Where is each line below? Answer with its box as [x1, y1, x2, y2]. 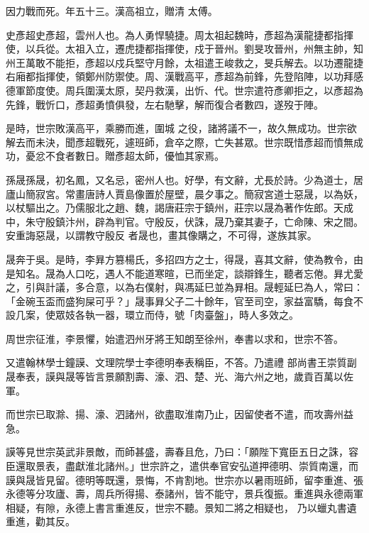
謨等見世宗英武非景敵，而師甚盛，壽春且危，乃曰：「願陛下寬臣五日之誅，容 [6, 444, 358, 459]
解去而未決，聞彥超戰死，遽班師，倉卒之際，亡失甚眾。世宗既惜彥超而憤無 [6, 134, 353, 149]
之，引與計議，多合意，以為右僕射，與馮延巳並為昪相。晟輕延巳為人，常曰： [6, 280, 363, 295]
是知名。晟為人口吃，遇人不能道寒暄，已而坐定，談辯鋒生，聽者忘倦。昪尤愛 [6, 265, 363, 280]
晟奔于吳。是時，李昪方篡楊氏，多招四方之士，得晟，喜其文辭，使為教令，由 [6, 251, 363, 266]
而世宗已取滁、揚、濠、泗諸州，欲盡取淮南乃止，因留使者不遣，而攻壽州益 [6, 407, 353, 422]
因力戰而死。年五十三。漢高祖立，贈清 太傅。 [6, 4, 218, 18]
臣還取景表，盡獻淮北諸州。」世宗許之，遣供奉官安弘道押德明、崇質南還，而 [6, 458, 358, 473]
